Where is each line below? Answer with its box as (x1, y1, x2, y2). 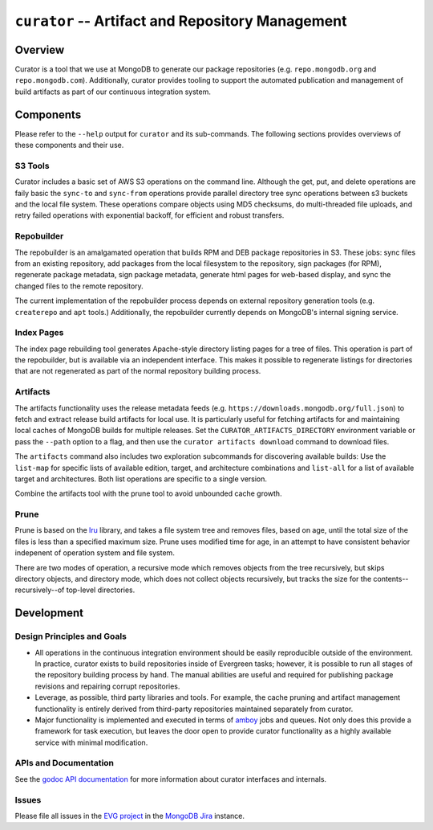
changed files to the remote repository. (14, 281, 144, 291)
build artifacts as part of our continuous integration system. (14, 87, 212, 96)
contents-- (373, 574, 409, 584)
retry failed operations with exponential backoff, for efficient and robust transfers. (14, 211, 285, 220)
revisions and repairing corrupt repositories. (34, 681, 180, 691)
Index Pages (14, 327, 64, 338)
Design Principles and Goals (14, 631, 127, 642)
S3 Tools (14, 160, 50, 171)
